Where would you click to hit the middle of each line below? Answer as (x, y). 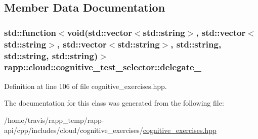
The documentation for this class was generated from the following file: (114, 103)
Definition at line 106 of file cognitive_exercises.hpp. (85, 86)
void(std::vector (99, 32)
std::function (30, 32)
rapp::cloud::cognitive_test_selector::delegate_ (103, 67)
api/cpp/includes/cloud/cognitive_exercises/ (74, 130)
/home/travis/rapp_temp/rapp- (54, 120)
